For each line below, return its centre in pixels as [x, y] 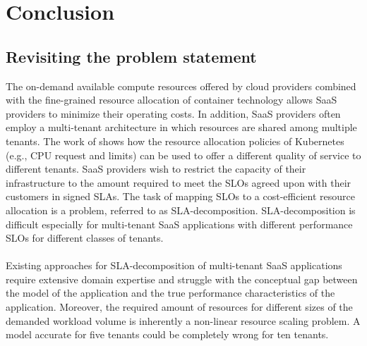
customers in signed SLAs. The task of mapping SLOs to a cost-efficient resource [180, 196]
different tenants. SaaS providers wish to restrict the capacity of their [156, 169]
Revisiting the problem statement [131, 56]
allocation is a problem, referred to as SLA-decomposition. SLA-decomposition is [181, 210]
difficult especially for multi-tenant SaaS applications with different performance [179, 224]
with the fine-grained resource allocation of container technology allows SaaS [172, 100]
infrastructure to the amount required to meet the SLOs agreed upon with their [179, 182]
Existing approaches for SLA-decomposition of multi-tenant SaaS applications [174, 265]
